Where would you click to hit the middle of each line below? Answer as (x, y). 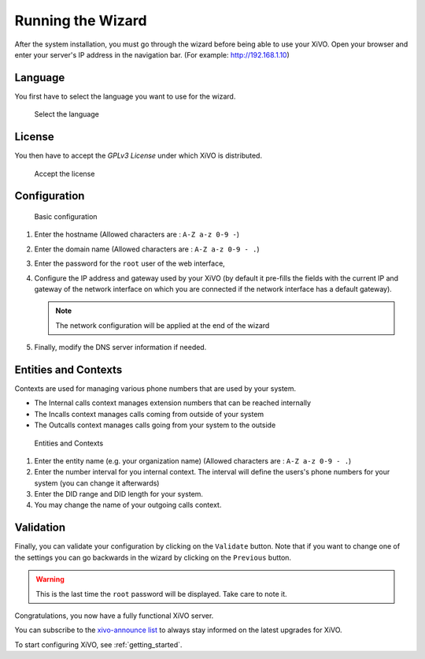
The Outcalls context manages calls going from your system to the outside (155, 425)
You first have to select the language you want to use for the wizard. (125, 96)
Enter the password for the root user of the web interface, (130, 263)
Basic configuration (66, 216)
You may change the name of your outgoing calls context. (128, 505)
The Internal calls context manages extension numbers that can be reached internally (172, 403)
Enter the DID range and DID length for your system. (119, 494)
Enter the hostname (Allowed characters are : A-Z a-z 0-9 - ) (137, 235)
